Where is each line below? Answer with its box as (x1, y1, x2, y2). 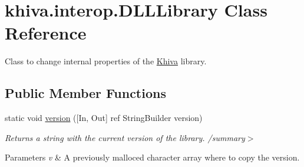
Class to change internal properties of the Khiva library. (5, 55, 207, 67)
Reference (5, 21, 87, 45)
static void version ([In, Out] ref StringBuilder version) (5, 112, 203, 124)
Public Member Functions (5, 84, 166, 102)
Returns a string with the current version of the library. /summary (5, 131, 245, 143)
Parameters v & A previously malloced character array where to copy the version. (5, 151, 300, 163)
